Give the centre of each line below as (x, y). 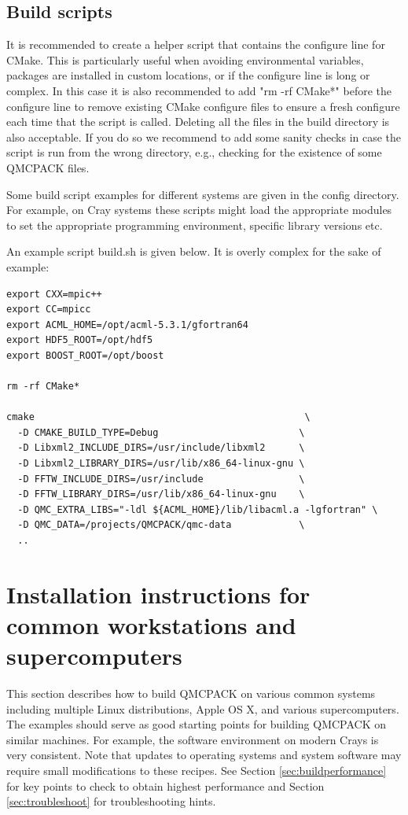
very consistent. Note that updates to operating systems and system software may (204, 755)
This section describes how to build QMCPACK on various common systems (191, 693)
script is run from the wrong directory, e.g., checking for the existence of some (194, 152)
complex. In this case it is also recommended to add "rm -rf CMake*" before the (199, 90)
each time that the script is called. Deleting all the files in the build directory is (198, 122)
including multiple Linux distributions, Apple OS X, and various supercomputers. (203, 708)
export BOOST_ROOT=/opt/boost (85, 355)
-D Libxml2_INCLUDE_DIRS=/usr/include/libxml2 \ (161, 448)
